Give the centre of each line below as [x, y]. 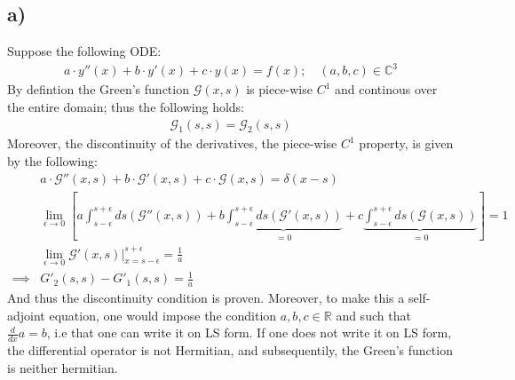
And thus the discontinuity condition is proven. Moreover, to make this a [206, 298]
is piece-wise [279, 89]
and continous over [386, 89]
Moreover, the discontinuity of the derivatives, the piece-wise [172, 143]
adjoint [26, 315]
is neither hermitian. [63, 367]
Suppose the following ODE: [84, 51]
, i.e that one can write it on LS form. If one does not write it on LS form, [249, 332]
